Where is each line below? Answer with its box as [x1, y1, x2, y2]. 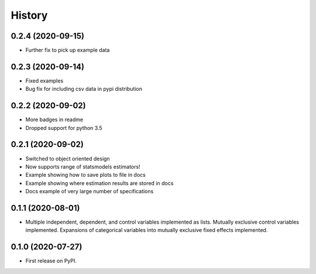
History [11, 9, 48, 22]
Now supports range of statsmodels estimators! [25, 163, 140, 170]
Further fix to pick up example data [25, 47, 110, 54]
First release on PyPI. [25, 258, 77, 265]
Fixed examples [25, 77, 64, 84]
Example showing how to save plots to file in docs [25, 172, 146, 179]
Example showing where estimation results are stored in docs [25, 179, 174, 187]
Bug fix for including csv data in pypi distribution [25, 85, 143, 93]
